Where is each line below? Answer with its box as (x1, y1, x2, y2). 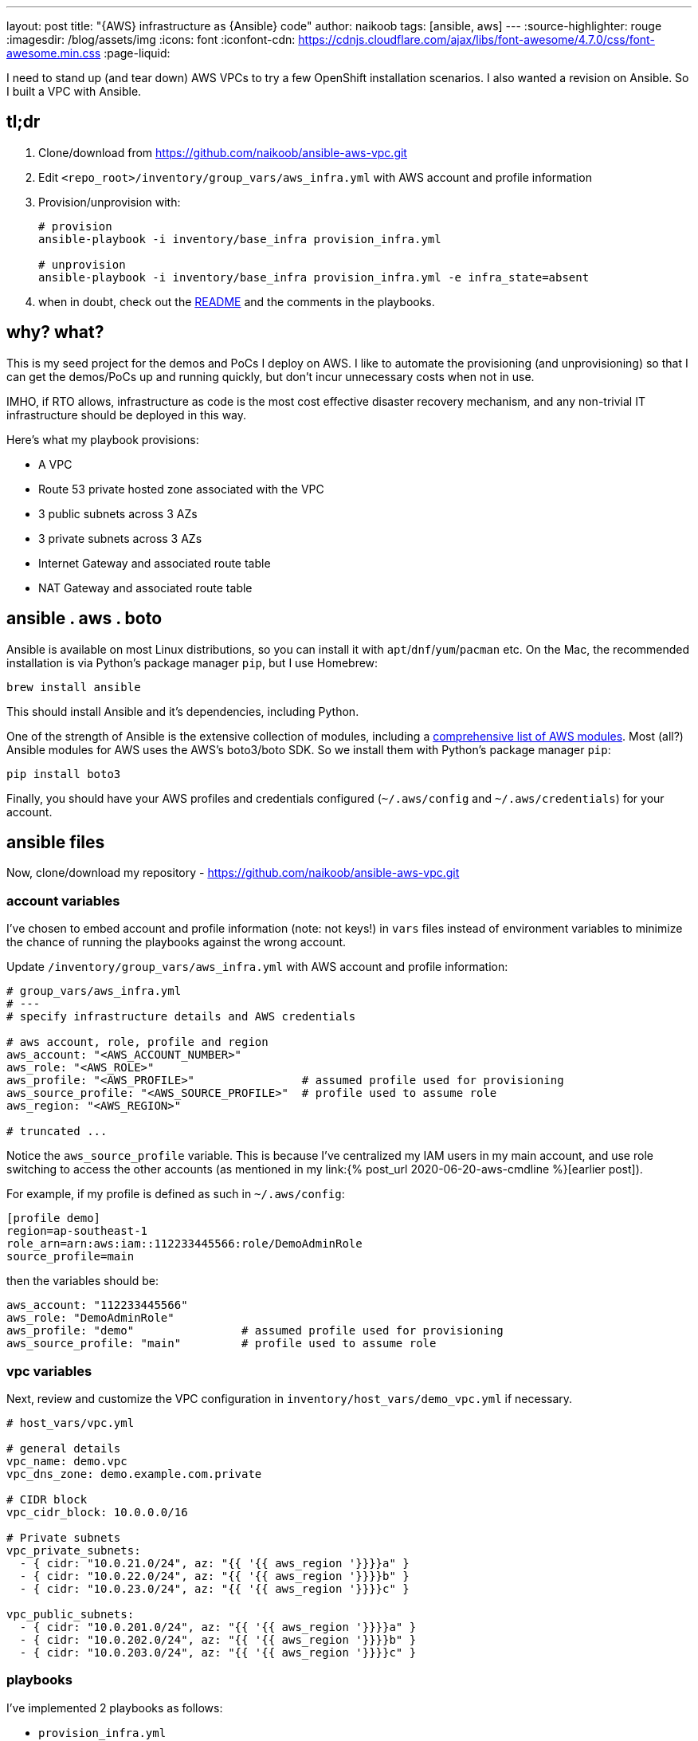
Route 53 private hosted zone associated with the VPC (38, 481, 324, 496)
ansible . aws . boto (6, 608, 163, 629)
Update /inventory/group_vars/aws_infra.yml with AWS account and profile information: (6, 960, 508, 974)
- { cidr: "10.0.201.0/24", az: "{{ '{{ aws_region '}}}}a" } (19, 1620, 417, 1633)
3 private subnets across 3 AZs (38, 531, 202, 545)
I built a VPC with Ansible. (6, 84, 142, 98)
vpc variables (6, 1362, 92, 1379)
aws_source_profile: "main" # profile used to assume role (6, 1337, 437, 1350)
